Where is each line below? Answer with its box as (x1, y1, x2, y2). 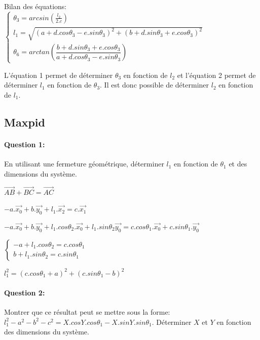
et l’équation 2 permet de (177, 69, 256, 80)
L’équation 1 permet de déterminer (4, 69, 113, 80)
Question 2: (4, 287, 45, 297)
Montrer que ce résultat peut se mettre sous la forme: (4, 307, 170, 317)
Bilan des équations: (4, 1, 67, 11)
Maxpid (4, 114, 45, 130)
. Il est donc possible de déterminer (100, 79, 209, 90)
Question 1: (4, 139, 45, 149)
